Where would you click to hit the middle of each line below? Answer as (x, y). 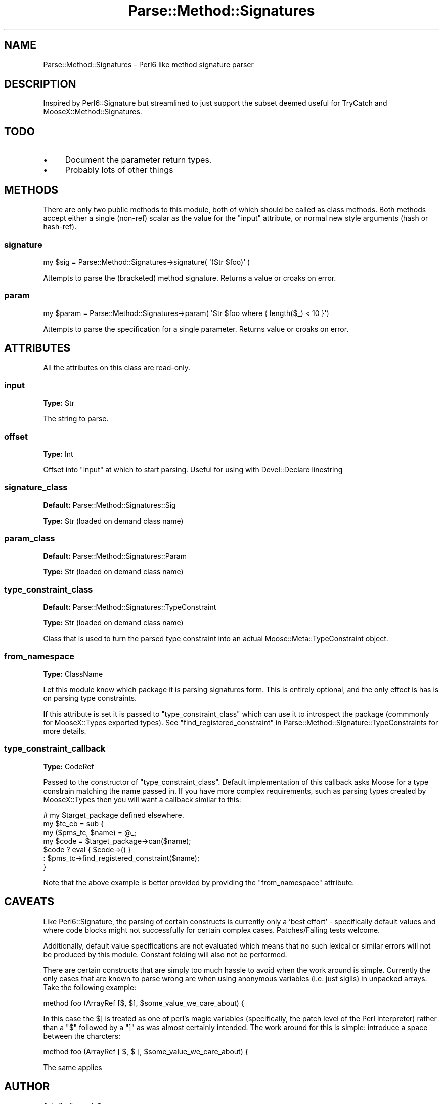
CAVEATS (29, 902)
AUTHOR (27, 1086)
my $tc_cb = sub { (73, 823)
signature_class (36, 487)
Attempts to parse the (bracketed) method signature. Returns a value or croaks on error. (190, 278)
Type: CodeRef (69, 766)
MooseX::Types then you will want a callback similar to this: (142, 799)
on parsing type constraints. (90, 698)
